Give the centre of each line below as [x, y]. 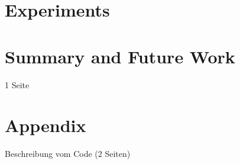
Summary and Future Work [120, 56]
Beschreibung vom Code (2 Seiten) [68, 154]
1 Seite [17, 84]
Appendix [46, 125]
